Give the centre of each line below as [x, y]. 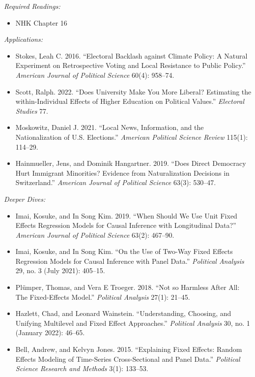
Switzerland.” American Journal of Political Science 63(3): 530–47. [116, 182]
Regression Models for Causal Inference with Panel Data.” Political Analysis [130, 261]
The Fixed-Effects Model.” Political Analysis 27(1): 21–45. [103, 297]
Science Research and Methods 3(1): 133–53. [82, 368]
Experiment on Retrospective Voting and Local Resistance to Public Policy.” [130, 65]
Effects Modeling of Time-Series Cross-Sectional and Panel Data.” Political [128, 359]
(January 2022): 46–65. [50, 332]
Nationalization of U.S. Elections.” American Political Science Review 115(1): [132, 137]
